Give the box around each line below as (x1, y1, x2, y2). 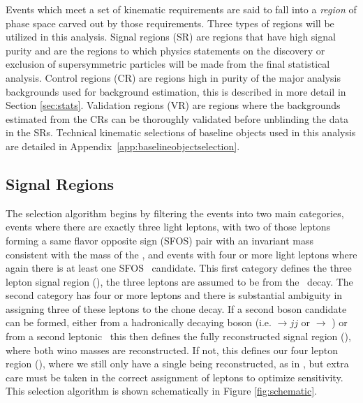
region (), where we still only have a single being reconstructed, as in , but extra (6, 356, 349, 371)
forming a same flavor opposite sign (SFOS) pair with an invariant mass (6, 233, 313, 247)
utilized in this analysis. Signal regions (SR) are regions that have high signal (6, 29, 336, 44)
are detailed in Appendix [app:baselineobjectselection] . (6, 138, 240, 153)
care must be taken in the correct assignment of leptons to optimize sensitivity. (6, 369, 343, 384)
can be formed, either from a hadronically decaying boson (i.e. (6, 315, 272, 330)
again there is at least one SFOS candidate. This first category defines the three (6, 261, 352, 275)
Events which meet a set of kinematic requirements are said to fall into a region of (6, 2, 357, 16)
